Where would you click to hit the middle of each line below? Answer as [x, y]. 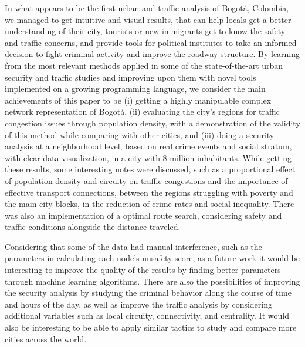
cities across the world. [46, 338]
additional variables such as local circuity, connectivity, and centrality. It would [147, 316]
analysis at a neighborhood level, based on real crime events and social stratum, [148, 146]
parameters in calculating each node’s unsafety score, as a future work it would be [152, 258]
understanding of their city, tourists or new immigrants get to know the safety [145, 31]
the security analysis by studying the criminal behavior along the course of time [148, 293]
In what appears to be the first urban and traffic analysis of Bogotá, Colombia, [147, 8]
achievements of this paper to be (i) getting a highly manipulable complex [138, 100]
